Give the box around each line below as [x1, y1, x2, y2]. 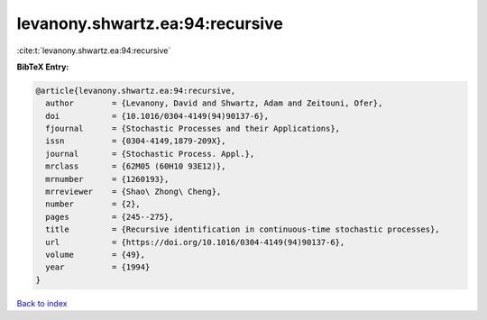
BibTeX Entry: [16, 61, 69, 72]
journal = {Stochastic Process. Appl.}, [45, 149, 255, 159]
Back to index [16, 297, 68, 308]
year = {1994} [45, 262, 151, 272]
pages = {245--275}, [45, 212, 175, 222]
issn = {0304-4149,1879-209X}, [45, 136, 226, 146]
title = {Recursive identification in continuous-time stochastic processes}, [45, 224, 441, 234]
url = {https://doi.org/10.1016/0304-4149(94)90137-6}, [45, 237, 345, 247]
